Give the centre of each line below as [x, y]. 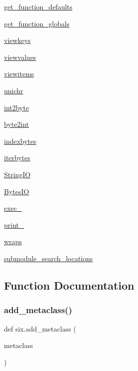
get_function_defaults [38, 6]
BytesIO [17, 191]
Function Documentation [69, 285]
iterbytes [17, 158]
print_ [14, 224]
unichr [14, 90]
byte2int [17, 124]
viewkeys [17, 40]
